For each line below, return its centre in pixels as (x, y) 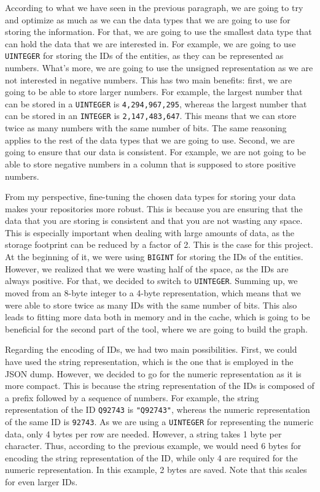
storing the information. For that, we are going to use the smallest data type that (158, 32)
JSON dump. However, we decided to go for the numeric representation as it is (153, 373)
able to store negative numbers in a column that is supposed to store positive (150, 163)
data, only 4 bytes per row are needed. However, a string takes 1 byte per (143, 433)
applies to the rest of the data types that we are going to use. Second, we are (150, 140)
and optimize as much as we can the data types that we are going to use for (148, 19)
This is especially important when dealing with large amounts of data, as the (150, 232)
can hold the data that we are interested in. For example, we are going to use (150, 43)
